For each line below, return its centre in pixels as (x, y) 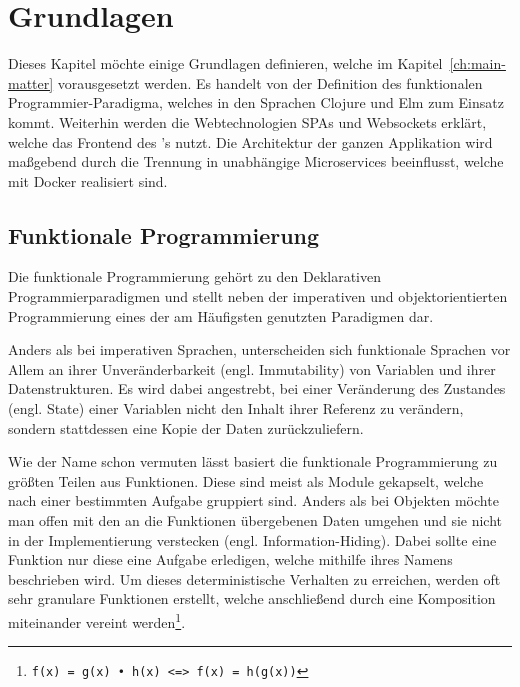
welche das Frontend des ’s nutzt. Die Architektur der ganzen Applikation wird (250, 141)
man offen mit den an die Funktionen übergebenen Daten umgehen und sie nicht (255, 520)
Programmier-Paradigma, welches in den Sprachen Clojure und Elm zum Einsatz (256, 102)
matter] (31, 82)
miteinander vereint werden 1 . (97, 620)
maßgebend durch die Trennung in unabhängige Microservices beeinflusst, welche (256, 161)
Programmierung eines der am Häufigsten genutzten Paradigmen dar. (221, 315)
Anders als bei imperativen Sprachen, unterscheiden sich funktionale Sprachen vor (259, 349)
